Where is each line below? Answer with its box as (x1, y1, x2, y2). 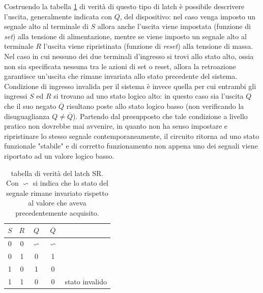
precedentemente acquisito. (15, 207, 99, 218)
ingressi (4, 91, 27, 101)
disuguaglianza (4, 110, 50, 121)
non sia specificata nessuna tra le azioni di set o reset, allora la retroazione (4, 61, 237, 71)
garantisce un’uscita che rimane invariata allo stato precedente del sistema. (4, 71, 238, 81)
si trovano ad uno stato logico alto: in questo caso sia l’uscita (53, 91, 244, 101)
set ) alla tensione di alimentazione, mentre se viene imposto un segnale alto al (4, 31, 247, 41)
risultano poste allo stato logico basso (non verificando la (66, 100, 244, 111)
